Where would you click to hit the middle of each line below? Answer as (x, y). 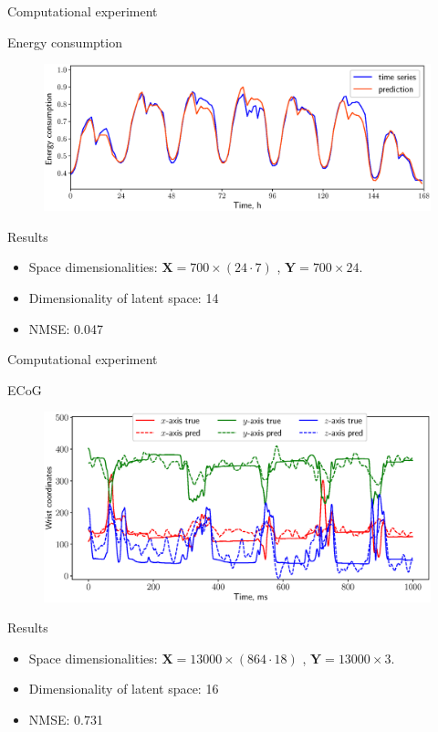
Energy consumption (65, 42)
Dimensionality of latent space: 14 (124, 298)
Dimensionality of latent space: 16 (124, 689)
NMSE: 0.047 (66, 328)
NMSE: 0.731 (66, 720)
